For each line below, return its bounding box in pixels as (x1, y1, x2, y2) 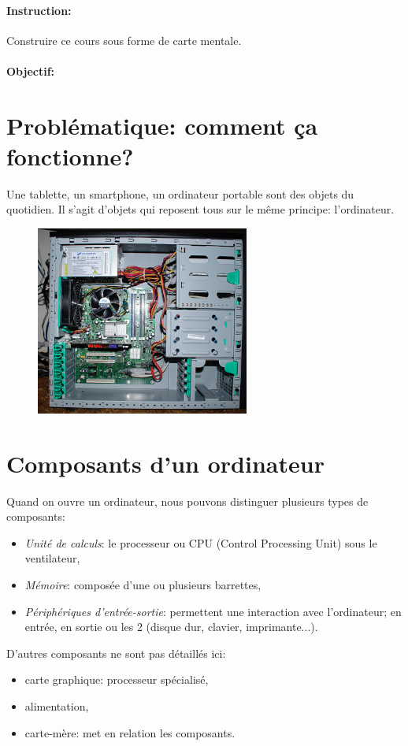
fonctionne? (6, 139, 134, 172)
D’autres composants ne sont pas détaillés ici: (6, 644, 226, 661)
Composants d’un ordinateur (6, 447, 325, 479)
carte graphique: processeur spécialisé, (24, 671, 209, 688)
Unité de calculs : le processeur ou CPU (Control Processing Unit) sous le (24, 534, 377, 551)
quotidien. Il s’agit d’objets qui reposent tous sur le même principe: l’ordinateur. (6, 201, 395, 217)
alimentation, (24, 697, 89, 714)
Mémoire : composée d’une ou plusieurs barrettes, (24, 576, 261, 592)
